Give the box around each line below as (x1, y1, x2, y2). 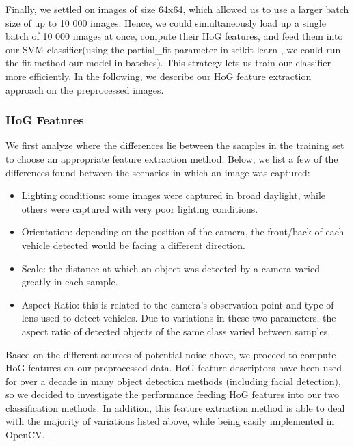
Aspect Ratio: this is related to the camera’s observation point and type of (21, 297, 334, 311)
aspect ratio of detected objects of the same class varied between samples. (21, 324, 331, 338)
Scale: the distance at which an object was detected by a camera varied (21, 261, 320, 275)
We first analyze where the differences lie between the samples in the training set (5, 138, 344, 153)
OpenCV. (5, 428, 45, 442)
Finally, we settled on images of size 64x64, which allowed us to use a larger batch (5, 2, 349, 16)
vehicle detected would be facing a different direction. (21, 237, 245, 252)
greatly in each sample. (21, 274, 118, 289)
